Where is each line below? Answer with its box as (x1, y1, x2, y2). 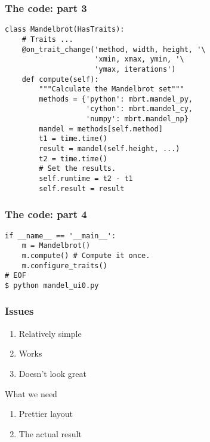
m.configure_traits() (21, 261, 107, 270)
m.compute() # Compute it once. (21, 251, 150, 260)
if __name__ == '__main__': (5, 231, 116, 240)
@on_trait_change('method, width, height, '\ (21, 45, 206, 54)
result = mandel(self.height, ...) (39, 145, 180, 154)
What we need (5, 387, 57, 400)
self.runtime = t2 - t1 (39, 174, 133, 183)
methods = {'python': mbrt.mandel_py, (39, 94, 193, 103)
